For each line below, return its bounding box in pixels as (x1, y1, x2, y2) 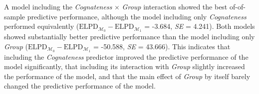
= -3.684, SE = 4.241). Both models (144, 21, 255, 31)
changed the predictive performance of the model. (4, 81, 156, 91)
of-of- (229, 1, 246, 11)
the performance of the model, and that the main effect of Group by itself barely (4, 71, 251, 81)
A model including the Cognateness (4, 1, 112, 11)
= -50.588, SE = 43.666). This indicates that (93, 41, 231, 51)
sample (4, 11, 25, 21)
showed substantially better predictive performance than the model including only (4, 31, 255, 42)
